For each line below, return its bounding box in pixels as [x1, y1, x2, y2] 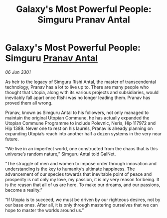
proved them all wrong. [5, 100, 53, 106]
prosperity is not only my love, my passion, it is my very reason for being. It [5, 176, 160, 182]
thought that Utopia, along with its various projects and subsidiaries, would [5, 89, 159, 95]
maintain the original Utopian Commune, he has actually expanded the [5, 114, 150, 120]
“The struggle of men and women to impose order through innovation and [5, 160, 157, 166]
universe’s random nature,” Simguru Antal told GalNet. [5, 151, 116, 157]
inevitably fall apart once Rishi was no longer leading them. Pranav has [5, 95, 151, 101]
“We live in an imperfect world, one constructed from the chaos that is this [5, 145, 158, 151]
